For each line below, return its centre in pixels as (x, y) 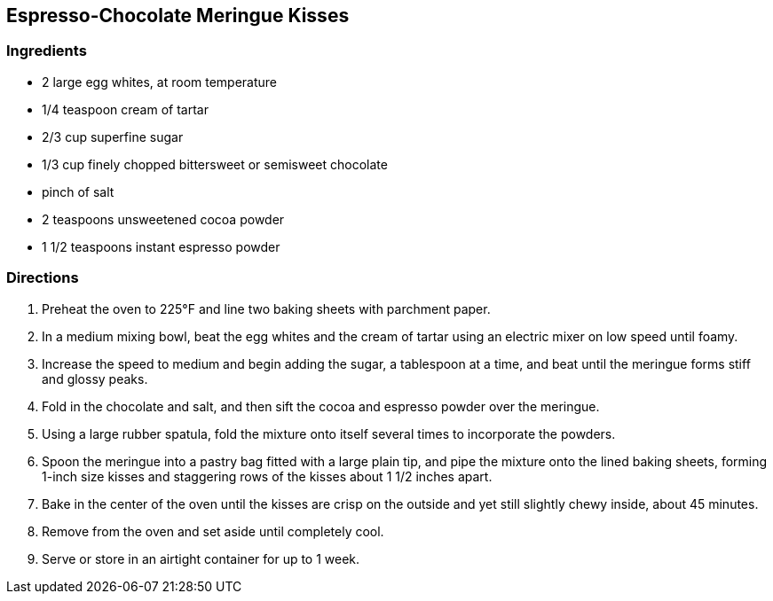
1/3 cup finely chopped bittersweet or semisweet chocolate (215, 164)
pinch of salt (78, 191)
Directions (43, 278)
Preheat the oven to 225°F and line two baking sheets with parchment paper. (266, 308)
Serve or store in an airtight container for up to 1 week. (201, 558)
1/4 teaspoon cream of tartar (125, 109)
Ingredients (47, 51)
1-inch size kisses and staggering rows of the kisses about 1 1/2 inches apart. (267, 476)
